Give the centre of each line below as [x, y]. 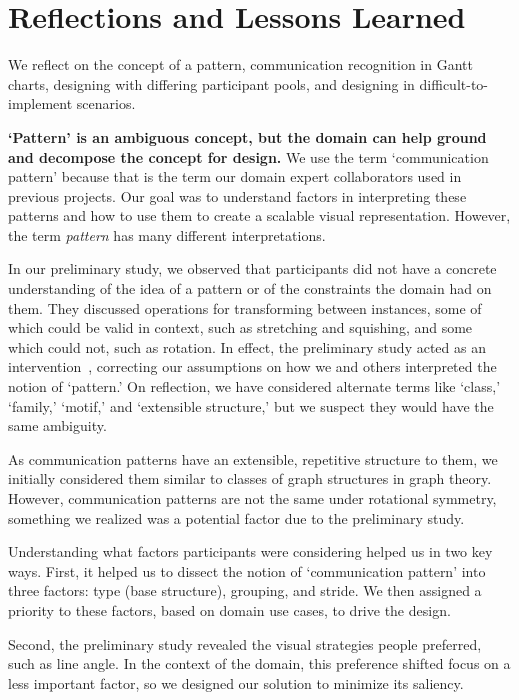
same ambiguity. [57, 425]
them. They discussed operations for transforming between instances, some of [245, 307]
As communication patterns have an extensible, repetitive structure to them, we [253, 458]
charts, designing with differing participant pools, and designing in [211, 83]
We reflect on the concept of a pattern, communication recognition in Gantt [240, 64]
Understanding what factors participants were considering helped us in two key [250, 551]
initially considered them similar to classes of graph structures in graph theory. [250, 478]
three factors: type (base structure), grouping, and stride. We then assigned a [245, 590]
